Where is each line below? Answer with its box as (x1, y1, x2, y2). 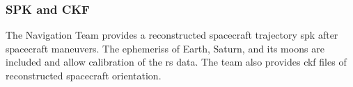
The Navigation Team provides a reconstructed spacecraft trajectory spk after (6, 28, 338, 42)
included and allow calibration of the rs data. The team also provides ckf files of (6, 55, 347, 69)
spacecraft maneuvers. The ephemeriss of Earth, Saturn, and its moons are (6, 41, 324, 55)
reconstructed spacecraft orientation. (6, 68, 162, 82)
